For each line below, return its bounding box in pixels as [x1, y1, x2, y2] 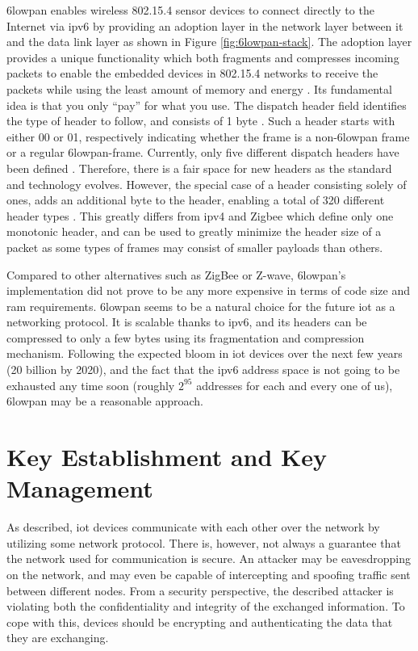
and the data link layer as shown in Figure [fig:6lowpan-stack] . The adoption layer [6, 33, 412, 50]
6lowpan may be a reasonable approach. [6, 393, 204, 409]
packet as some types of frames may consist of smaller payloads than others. [6, 238, 383, 255]
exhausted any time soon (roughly [6, 376, 175, 393]
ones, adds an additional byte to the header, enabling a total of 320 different [6, 191, 385, 208]
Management [6, 472, 153, 505]
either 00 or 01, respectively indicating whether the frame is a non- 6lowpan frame [6, 128, 410, 145]
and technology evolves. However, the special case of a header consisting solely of [6, 175, 407, 192]
